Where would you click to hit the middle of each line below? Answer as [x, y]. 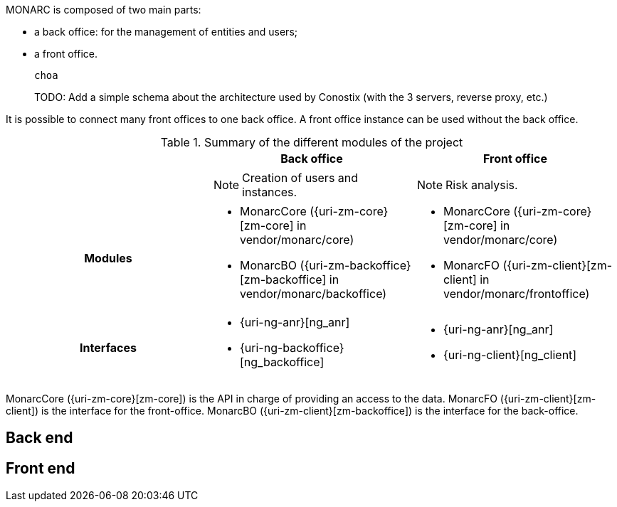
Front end [41, 468]
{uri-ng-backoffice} [292, 348]
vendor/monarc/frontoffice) [516, 294]
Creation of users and [300, 178]
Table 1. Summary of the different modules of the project [312, 142]
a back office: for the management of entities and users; [166, 32]
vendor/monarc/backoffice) [313, 294]
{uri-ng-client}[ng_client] [510, 355]
